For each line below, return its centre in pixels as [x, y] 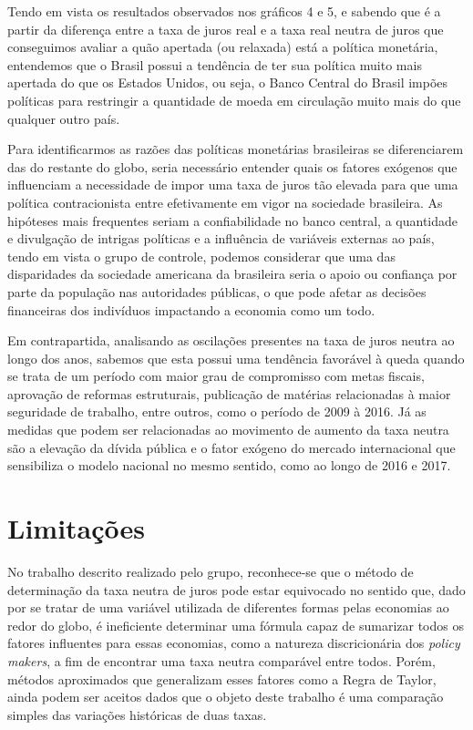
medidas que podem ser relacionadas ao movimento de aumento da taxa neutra [228, 430]
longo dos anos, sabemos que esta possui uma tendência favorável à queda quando [236, 358]
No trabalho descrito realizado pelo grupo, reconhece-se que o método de [211, 571]
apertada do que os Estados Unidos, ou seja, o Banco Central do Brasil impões [228, 82]
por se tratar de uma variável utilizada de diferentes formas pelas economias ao [228, 607]
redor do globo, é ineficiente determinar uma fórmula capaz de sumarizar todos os [236, 625]
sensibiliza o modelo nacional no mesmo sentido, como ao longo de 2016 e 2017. [229, 465]
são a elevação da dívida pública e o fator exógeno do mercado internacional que [231, 447]
